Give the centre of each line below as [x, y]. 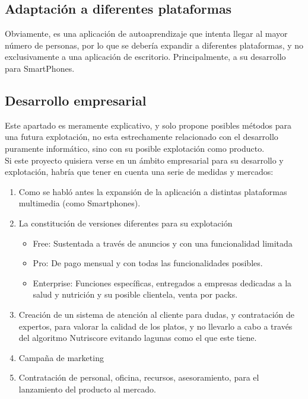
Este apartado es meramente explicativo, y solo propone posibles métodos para [148, 125]
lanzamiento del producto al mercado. [87, 389]
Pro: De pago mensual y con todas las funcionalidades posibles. [148, 263]
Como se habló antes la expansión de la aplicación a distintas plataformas [153, 191]
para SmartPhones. [40, 68]
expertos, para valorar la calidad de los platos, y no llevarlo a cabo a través [155, 326]
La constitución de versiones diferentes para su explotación [126, 223]
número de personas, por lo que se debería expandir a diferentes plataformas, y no [154, 45]
